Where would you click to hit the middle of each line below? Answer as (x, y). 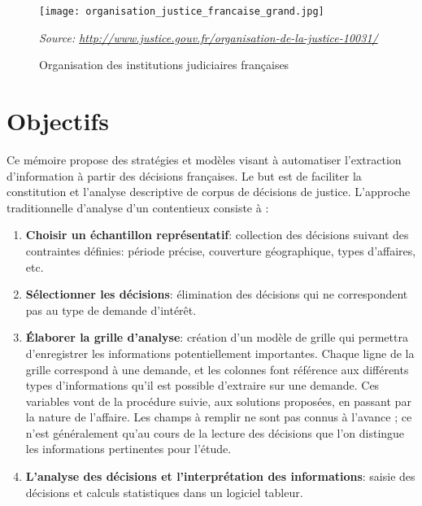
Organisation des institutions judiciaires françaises (164, 65)
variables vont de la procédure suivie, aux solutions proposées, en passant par (218, 401)
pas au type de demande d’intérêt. (111, 310)
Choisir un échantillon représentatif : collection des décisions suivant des (217, 235)
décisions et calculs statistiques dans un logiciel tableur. (164, 492)
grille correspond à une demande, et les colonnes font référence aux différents (217, 369)
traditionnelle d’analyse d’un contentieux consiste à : (138, 207)
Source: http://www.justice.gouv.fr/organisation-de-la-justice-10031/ (209, 37)
